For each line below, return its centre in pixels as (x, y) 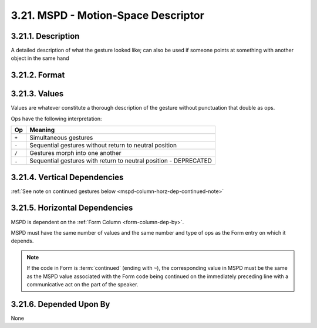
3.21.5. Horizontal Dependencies (72, 208)
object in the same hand (40, 58)
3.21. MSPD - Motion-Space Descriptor (108, 15)
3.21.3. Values (37, 94)
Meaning (42, 130)
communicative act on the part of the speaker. (82, 284)
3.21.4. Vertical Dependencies (67, 177)
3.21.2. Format (38, 75)
